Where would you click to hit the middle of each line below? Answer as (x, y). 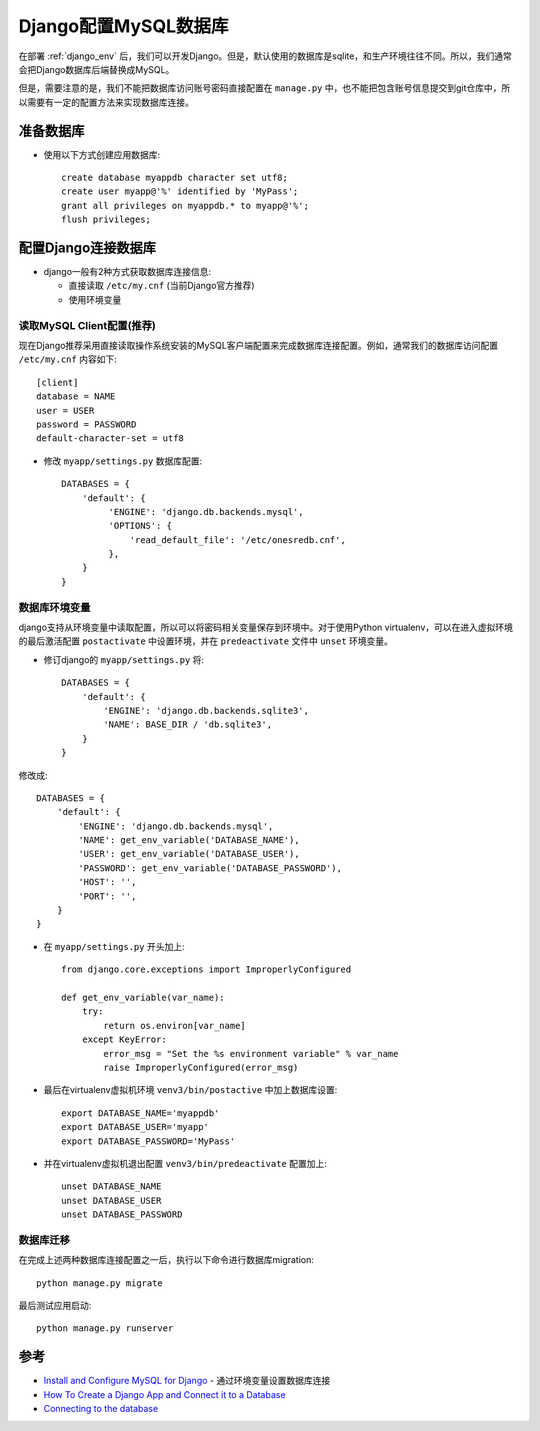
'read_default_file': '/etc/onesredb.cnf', (238, 539)
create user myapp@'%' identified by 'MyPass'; (180, 191)
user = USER (65, 410)
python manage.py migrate (100, 1283)
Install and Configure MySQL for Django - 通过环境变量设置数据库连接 (187, 1381)
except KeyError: (124, 1039)
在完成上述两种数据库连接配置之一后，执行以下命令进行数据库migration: (166, 1260)
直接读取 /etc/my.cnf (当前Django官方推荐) (161, 286)
